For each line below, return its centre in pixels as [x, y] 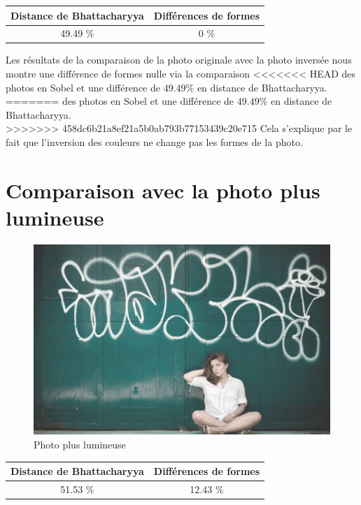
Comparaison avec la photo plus [163, 190]
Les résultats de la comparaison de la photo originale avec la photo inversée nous [179, 60]
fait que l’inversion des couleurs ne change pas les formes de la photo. [154, 142]
